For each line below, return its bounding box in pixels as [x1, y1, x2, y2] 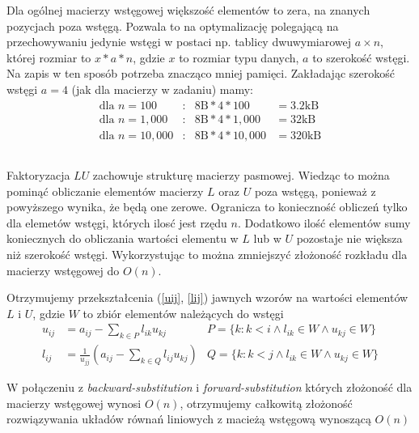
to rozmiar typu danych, [179, 49, 299, 66]
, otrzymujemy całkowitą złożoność [180, 394, 353, 411]
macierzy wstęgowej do [6, 261, 120, 278]
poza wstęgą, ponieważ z [254, 182, 376, 199]
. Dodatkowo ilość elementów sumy [237, 214, 411, 231]
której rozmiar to [6, 49, 91, 66]
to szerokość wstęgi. [312, 49, 410, 66]
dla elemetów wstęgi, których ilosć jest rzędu [6, 214, 227, 231]
